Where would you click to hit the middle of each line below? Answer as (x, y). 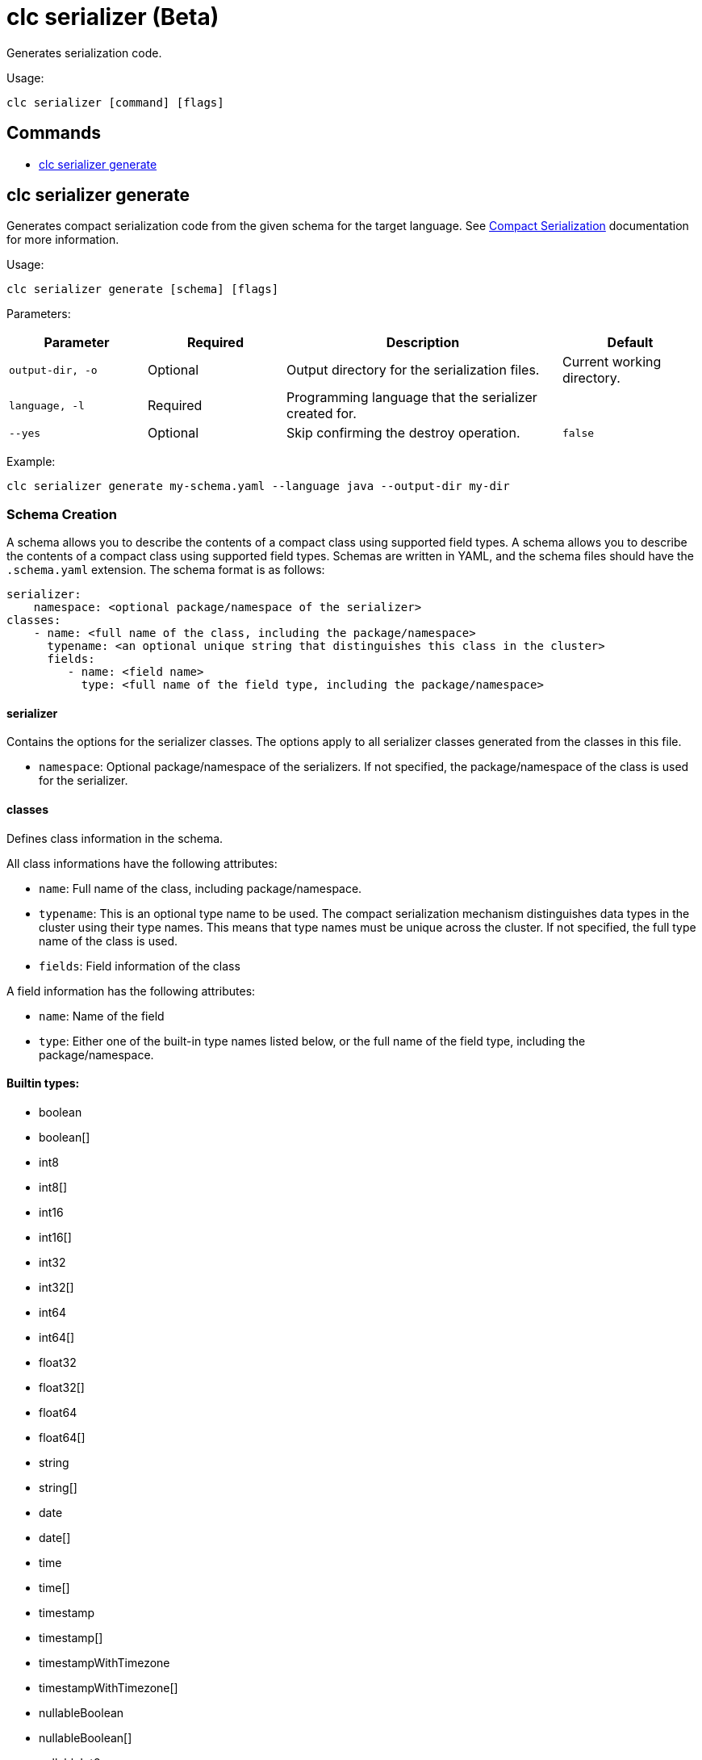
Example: (31, 462)
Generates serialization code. (84, 52)
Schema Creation (62, 514)
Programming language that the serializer (412, 398)
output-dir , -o (53, 370)
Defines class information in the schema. (115, 838)
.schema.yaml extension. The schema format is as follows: (166, 570)
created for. (322, 414)
